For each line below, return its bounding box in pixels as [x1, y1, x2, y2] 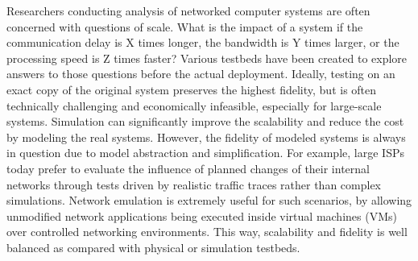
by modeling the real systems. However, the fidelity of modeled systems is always [6, 128, 406, 145]
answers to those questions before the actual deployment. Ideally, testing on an [6, 65, 395, 82]
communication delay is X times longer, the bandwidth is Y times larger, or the [6, 34, 399, 51]
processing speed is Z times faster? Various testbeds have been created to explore [6, 49, 408, 66]
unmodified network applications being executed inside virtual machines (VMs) [6, 207, 397, 224]
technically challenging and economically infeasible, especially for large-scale [6, 97, 382, 114]
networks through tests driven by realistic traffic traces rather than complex [6, 176, 382, 193]
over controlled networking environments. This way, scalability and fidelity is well [6, 223, 408, 240]
